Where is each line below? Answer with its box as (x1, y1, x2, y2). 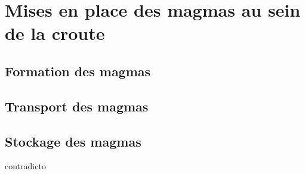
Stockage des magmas (5, 132, 141, 150)
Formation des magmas (5, 61, 151, 80)
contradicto (5, 160, 46, 172)
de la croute (5, 21, 105, 45)
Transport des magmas (5, 97, 149, 115)
